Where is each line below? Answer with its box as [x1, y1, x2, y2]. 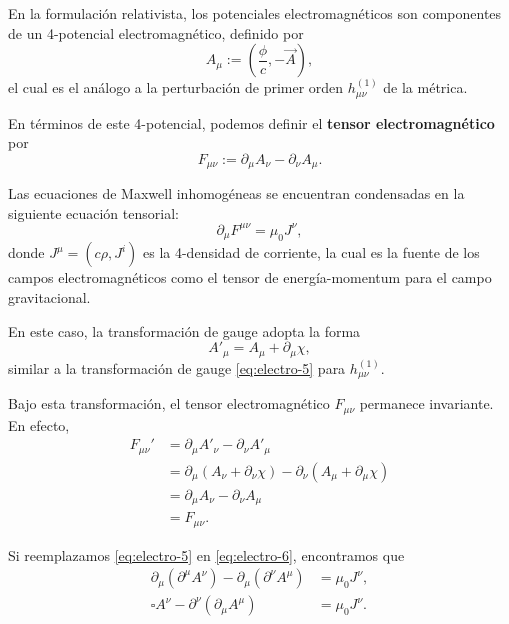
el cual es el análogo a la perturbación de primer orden [8, 77, 344, 98]
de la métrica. [383, 77, 468, 98]
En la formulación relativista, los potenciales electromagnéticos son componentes [8, 3, 502, 23]
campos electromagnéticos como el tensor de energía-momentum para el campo [8, 267, 492, 288]
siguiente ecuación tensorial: [8, 202, 179, 223]
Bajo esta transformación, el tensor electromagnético [8, 393, 330, 414]
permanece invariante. [359, 393, 494, 414]
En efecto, [8, 414, 70, 435]
